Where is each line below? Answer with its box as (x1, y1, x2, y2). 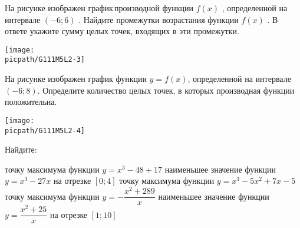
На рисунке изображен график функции (5, 72, 147, 85)
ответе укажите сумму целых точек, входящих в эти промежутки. (5, 25, 239, 37)
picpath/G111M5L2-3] (5, 55, 85, 64)
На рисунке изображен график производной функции (5, 2, 194, 14)
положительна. (5, 95, 57, 108)
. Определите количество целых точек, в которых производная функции (37, 84, 295, 96)
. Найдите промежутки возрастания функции (78, 13, 239, 25)
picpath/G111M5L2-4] (5, 126, 85, 135)
